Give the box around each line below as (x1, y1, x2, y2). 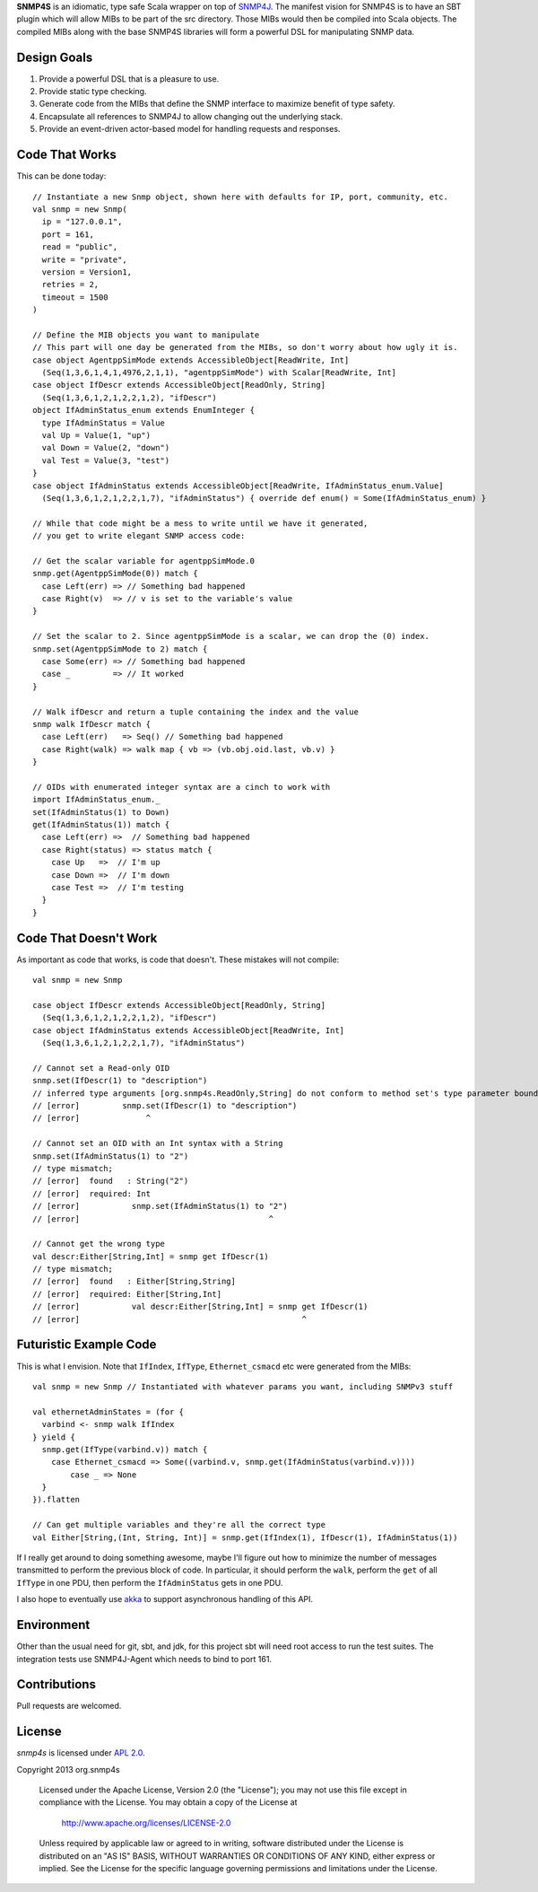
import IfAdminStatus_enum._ (32, 794, 161, 805)
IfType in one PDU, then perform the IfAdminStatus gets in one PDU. (16, 1577, 283, 1588)
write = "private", (41, 254, 127, 265)
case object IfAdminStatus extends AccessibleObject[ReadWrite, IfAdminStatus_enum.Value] (32, 480, 444, 491)
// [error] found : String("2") (32, 1176, 189, 1187)
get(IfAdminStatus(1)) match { (32, 819, 170, 830)
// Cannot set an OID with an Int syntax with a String (32, 1138, 283, 1149)
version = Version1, (41, 267, 133, 277)
